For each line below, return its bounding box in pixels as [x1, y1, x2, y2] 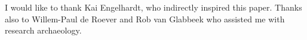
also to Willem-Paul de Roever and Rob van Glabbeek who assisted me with [5, 12, 285, 25]
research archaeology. [5, 24, 82, 36]
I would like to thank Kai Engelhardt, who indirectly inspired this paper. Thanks [5, 1, 302, 13]
